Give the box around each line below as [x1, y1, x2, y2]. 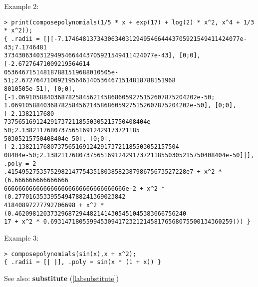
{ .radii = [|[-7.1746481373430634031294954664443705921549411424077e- [4, 35, 247, 42]
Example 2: [4, 1, 39, 11]
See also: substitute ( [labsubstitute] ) [4, 273, 119, 283]
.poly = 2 [4, 160, 36, 167]
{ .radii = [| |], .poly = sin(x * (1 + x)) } [4, 259, 161, 266]
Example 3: [4, 233, 39, 243]
